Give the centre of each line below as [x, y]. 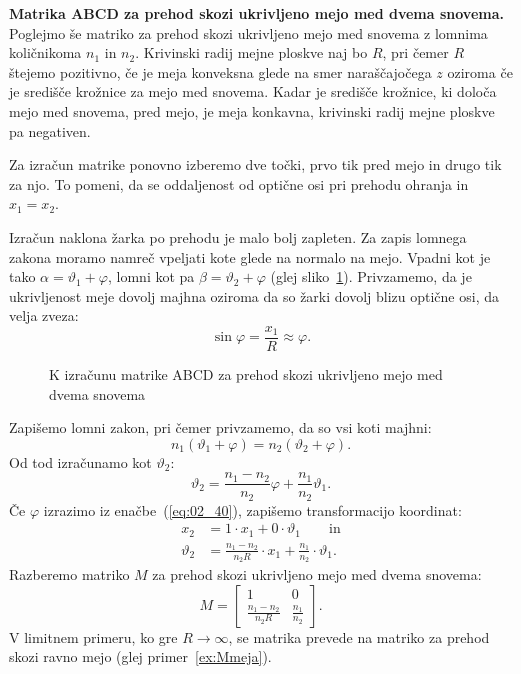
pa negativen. [50, 130]
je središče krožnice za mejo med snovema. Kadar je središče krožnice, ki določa [253, 91]
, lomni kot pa [151, 276]
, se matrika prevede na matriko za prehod [359, 636]
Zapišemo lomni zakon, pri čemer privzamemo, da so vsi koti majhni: [220, 427]
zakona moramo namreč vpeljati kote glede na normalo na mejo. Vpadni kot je [250, 256]
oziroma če [480, 71]
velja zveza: [44, 315]
